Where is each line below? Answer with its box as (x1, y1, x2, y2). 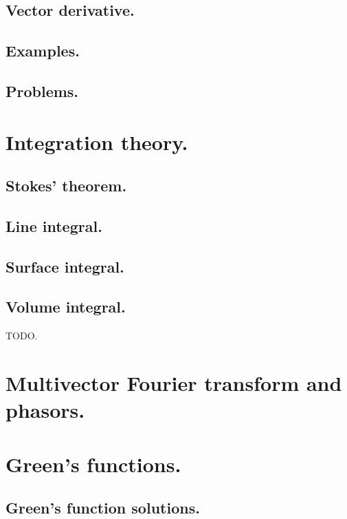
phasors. (5, 396, 85, 424)
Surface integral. (5, 255, 124, 277)
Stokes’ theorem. (5, 175, 127, 196)
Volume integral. (5, 296, 126, 317)
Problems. (5, 80, 79, 101)
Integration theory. (5, 127, 188, 156)
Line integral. (5, 215, 102, 236)
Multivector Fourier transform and (5, 369, 342, 397)
